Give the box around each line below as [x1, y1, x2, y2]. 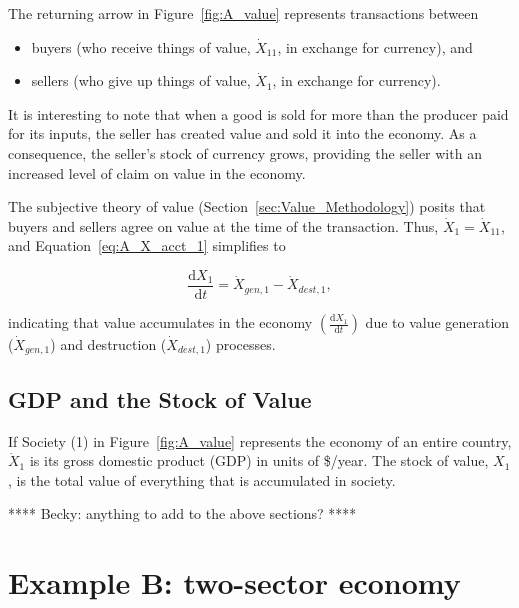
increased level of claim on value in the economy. [8, 162, 306, 183]
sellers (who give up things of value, [31, 70, 251, 91]
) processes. [205, 334, 276, 354]
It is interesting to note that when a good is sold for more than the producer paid [8, 103, 509, 124]
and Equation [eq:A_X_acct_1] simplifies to [8, 235, 286, 256]
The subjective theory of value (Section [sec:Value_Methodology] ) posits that [8, 196, 486, 217]
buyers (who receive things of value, [31, 36, 251, 57]
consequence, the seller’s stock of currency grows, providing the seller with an [8, 142, 482, 163]
